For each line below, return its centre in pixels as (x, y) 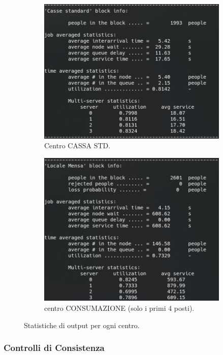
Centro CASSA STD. (77, 146)
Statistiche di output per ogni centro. (82, 325)
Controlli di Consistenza (54, 348)
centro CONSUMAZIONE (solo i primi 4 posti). (119, 308)
